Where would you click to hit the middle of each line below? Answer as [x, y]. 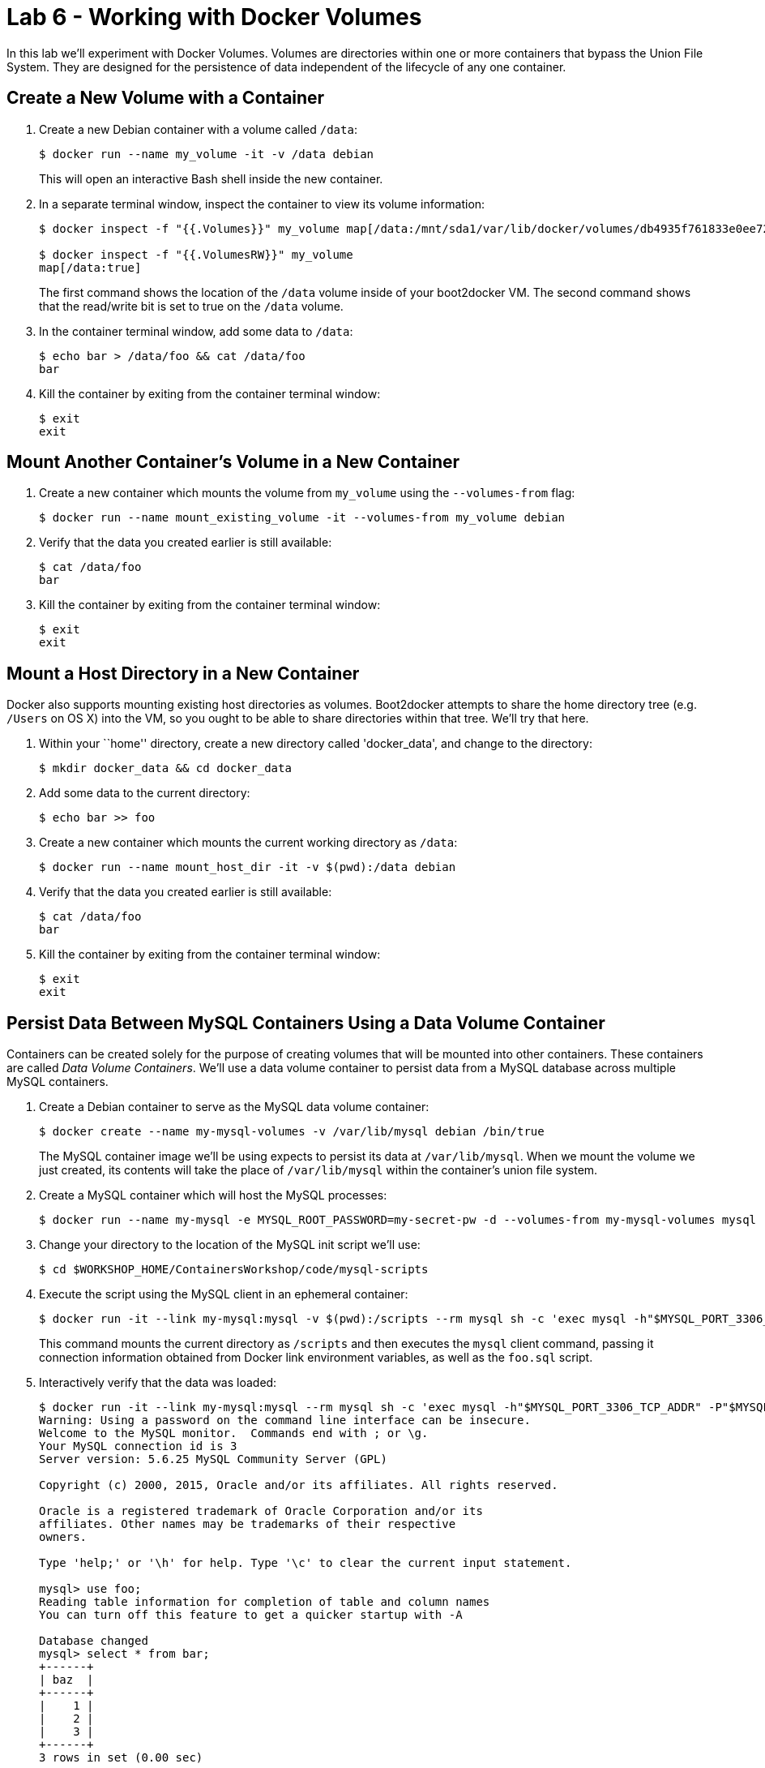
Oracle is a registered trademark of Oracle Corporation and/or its [261, 1511]
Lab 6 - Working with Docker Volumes [214, 17]
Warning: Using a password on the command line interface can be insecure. [285, 1420]
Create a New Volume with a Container [166, 98]
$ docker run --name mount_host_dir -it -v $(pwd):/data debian [248, 867]
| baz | [66, 1680]
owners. [63, 1537]
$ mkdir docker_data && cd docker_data [165, 768]
